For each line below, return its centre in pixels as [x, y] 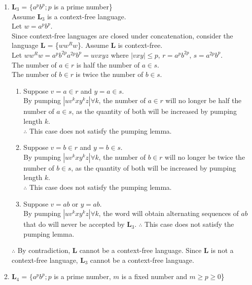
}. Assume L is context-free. [120, 45]
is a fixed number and [154, 276]
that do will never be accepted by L [77, 224]
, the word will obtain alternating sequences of [169, 213]
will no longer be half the [203, 100]
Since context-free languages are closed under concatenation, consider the [122, 35]
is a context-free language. [87, 16]
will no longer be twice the [205, 157]
